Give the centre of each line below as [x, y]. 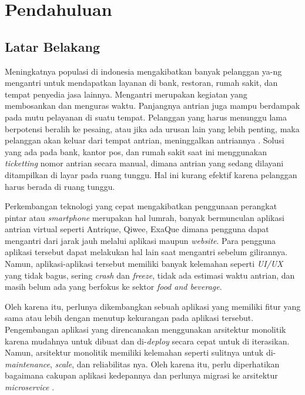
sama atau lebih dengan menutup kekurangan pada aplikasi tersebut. [129, 318]
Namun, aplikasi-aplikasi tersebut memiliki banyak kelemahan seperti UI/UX [144, 264]
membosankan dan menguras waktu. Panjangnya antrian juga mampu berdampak [152, 106]
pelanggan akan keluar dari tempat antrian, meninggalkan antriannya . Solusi [145, 140]
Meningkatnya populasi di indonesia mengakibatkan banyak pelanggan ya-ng [143, 71]
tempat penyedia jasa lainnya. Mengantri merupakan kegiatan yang [126, 94]
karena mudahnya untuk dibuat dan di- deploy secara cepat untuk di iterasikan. [147, 341]
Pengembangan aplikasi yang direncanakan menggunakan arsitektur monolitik [145, 329]
